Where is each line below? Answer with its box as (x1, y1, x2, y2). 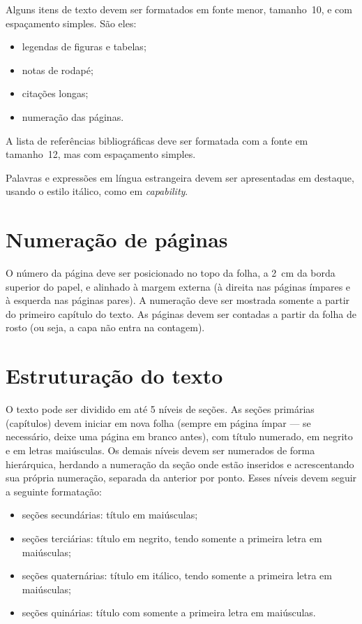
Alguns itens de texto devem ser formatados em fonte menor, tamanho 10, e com (6, 2, 352, 16)
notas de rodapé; (22, 62, 93, 77)
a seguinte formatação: (6, 484, 102, 498)
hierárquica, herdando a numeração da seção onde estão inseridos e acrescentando (6, 456, 354, 471)
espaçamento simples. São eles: (6, 15, 137, 30)
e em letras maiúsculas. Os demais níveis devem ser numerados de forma (6, 442, 315, 457)
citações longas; (22, 86, 89, 101)
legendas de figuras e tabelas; (22, 39, 146, 54)
